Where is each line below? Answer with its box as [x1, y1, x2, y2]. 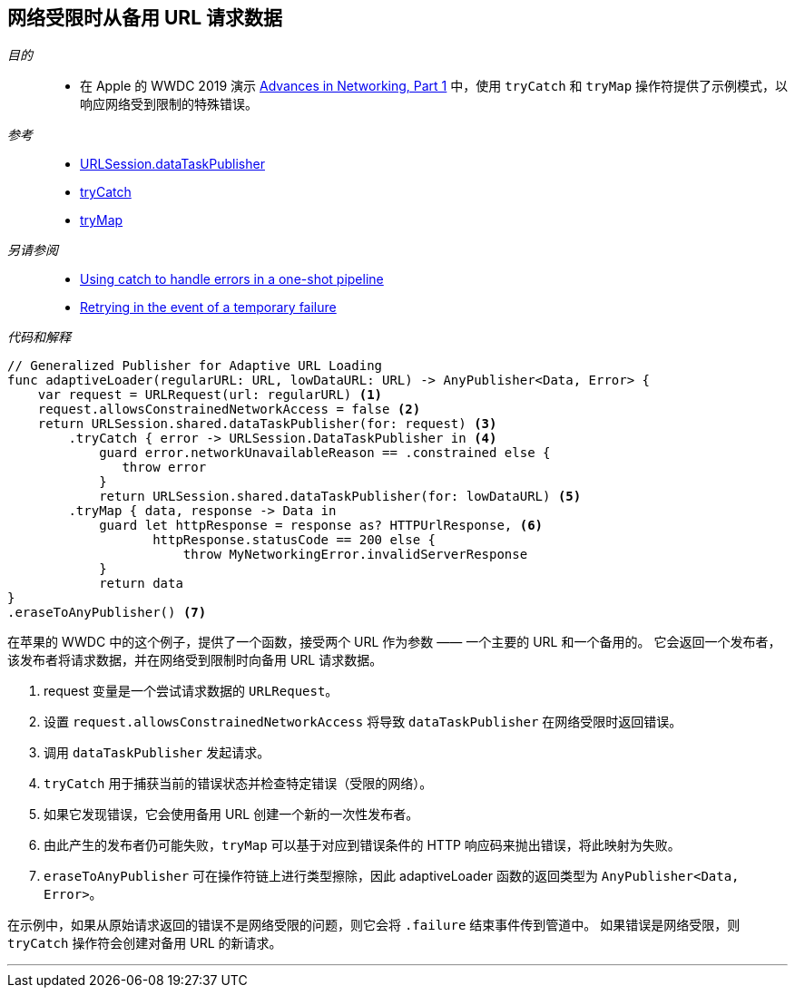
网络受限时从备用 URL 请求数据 [7, 6, 282, 29]
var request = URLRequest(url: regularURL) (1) [37, 387, 383, 403]
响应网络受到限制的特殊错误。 [80, 96, 258, 112]
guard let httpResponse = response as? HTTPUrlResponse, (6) [99, 518, 544, 533]
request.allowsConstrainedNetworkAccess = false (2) [37, 402, 421, 417]
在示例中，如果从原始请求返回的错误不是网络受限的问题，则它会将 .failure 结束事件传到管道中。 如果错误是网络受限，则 [7, 917, 741, 933]
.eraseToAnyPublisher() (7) [7, 605, 207, 620]
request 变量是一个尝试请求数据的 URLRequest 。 [44, 683, 339, 699]
